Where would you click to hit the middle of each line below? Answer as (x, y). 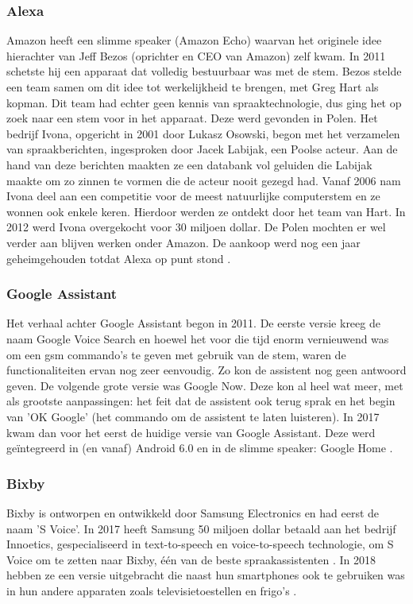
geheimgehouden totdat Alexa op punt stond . (119, 258)
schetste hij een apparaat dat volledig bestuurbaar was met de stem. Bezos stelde (204, 71)
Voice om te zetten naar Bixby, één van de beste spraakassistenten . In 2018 (191, 559)
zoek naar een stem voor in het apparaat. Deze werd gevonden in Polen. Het (192, 118)
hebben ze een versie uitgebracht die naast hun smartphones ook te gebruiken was (206, 575)
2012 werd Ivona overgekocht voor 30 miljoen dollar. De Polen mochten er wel (196, 227)
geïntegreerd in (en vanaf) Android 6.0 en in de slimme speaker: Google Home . (200, 448)
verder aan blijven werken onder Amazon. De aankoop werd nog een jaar (183, 242)
